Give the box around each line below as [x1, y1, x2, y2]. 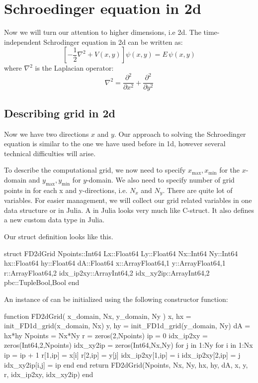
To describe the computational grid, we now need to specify [4, 165, 186, 175]
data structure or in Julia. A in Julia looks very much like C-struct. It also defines [4, 204, 255, 215]
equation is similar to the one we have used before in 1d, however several [4, 138, 226, 149]
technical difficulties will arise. [4, 148, 96, 158]
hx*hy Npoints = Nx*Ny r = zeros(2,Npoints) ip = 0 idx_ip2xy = [4, 330, 208, 340]
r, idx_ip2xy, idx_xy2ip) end [4, 369, 93, 380]
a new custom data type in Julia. [4, 214, 105, 225]
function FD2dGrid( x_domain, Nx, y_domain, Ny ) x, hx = [4, 310, 191, 321]
